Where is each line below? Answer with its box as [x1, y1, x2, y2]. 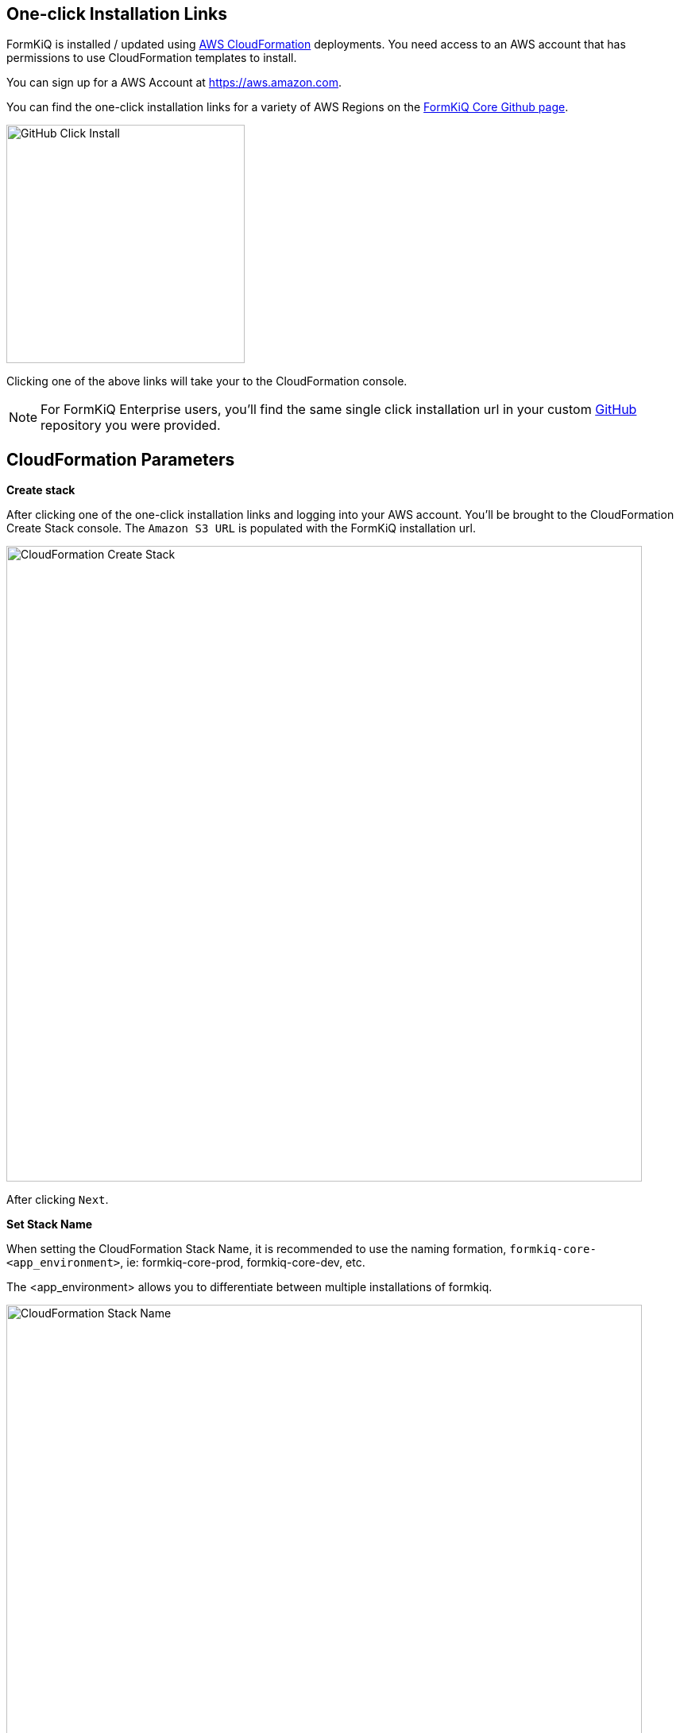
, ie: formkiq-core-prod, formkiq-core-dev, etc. [120, 1255, 365, 1270]
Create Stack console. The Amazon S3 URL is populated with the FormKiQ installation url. [6, 521, 476, 536]
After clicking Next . [6, 1193, 109, 1207]
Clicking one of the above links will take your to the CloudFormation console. [6, 374, 408, 389]
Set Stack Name [6, 1217, 93, 1232]
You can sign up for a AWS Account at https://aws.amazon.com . [6, 75, 342, 90]
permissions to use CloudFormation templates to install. [6, 51, 297, 65]
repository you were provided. [41, 417, 221, 434]
